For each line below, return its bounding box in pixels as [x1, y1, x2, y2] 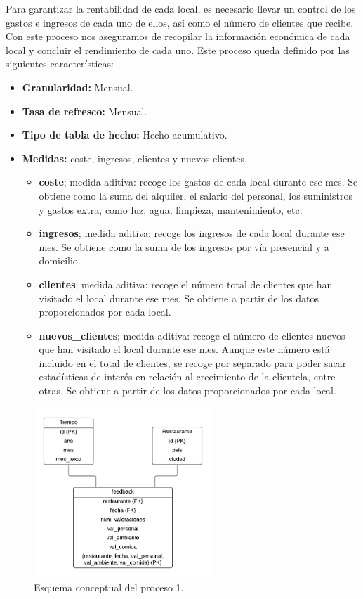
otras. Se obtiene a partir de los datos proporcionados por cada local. [39, 383, 336, 398]
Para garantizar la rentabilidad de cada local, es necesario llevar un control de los [6, 1, 356, 15]
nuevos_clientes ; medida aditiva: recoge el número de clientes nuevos [39, 328, 345, 342]
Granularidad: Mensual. [22, 79, 133, 94]
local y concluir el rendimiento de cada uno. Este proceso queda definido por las [6, 42, 350, 57]
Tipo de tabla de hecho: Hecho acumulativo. [22, 127, 227, 142]
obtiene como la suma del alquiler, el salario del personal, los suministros [39, 188, 352, 202]
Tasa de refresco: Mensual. [22, 103, 147, 118]
